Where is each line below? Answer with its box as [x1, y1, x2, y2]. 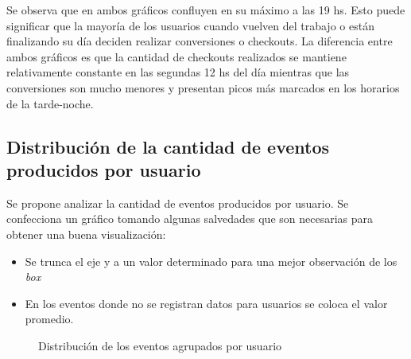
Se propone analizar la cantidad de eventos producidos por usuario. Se [6, 194, 349, 211]
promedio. [25, 310, 74, 327]
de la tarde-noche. [6, 95, 94, 111]
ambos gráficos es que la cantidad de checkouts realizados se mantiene [6, 48, 347, 64]
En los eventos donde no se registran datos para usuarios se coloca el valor [25, 295, 388, 311]
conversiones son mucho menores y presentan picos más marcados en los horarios [6, 79, 400, 96]
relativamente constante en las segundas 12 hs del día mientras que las [6, 64, 350, 80]
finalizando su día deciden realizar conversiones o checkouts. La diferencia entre [6, 33, 393, 49]
